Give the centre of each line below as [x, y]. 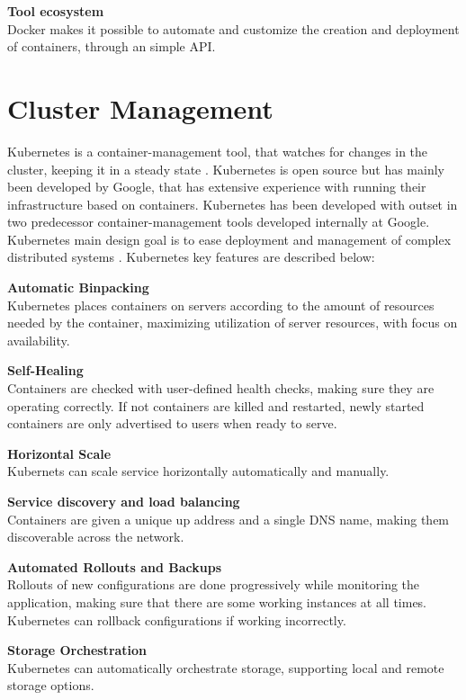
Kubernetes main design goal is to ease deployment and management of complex [229, 239]
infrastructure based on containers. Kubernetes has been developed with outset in [233, 204]
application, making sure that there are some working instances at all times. [217, 601]
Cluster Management [140, 108]
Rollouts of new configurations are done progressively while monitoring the [214, 584]
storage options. [51, 685]
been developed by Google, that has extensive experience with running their [217, 187]
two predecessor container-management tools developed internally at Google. [219, 222]
